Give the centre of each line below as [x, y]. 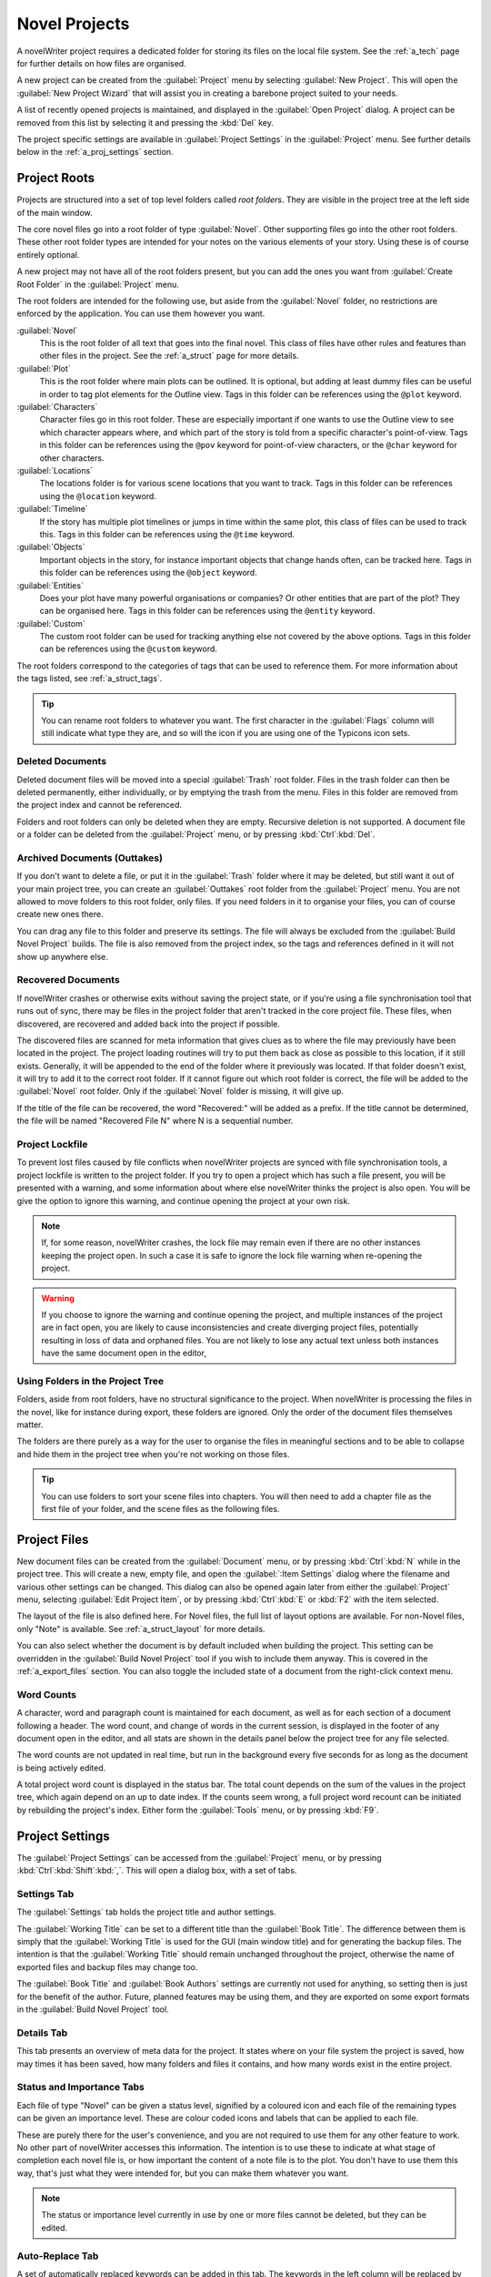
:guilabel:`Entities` [50, 585]
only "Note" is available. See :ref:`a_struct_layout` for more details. [141, 1629]
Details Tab [42, 2033]
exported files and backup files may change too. [107, 1966]
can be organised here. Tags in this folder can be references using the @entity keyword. [207, 611]
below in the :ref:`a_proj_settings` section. [95, 152]
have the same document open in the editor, [124, 1353]
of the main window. [55, 212]
